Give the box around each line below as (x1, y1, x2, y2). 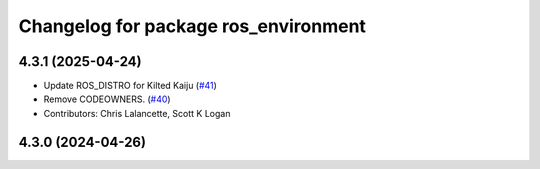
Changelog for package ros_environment (18, 15, 367, 37)
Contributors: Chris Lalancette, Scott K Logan (43, 107, 231, 119)
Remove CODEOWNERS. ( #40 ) (43, 93, 171, 105)
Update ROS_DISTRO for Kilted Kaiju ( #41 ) (43, 80, 217, 92)
